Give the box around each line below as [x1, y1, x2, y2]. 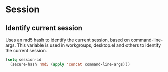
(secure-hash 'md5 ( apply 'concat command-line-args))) [10, 62, 130, 67]
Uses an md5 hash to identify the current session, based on [5, 37, 130, 43]
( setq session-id [5, 57, 42, 62]
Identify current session [5, 24, 82, 32]
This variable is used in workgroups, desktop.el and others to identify [17, 42, 161, 48]
